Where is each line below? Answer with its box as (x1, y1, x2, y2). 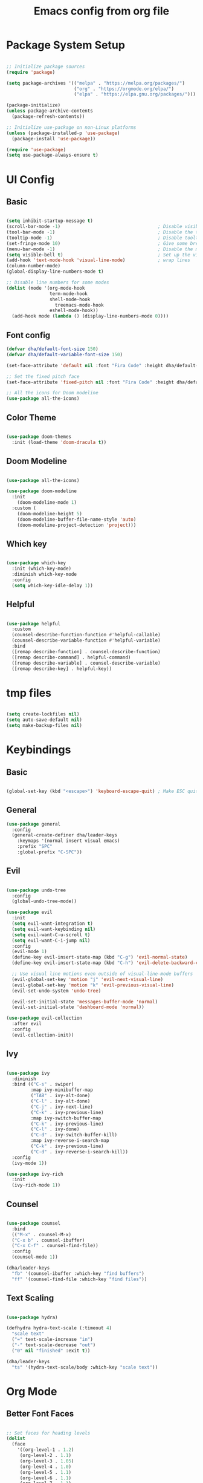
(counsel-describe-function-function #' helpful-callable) (11, 632, 161, 638)
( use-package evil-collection (6, 1015, 83, 1022)
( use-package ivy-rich (6, 1171, 63, 1177)
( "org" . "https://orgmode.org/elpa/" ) (73, 86, 174, 92)
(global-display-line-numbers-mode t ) (6, 269, 104, 275)
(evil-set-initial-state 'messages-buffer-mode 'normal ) (11, 999, 158, 1005)
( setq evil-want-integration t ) (11, 921, 94, 927)
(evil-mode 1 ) (11, 948, 47, 955)
